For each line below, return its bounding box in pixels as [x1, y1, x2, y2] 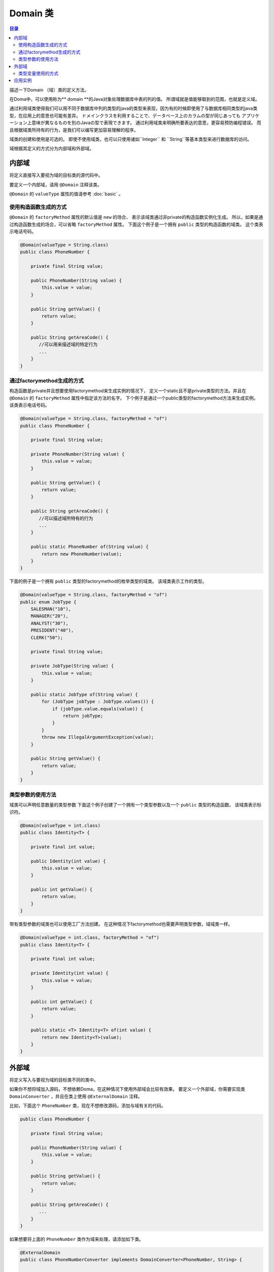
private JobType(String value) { [30, 663, 114, 669]
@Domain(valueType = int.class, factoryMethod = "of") [20, 935, 159, 941]
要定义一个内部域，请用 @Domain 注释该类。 [9, 181, 102, 188]
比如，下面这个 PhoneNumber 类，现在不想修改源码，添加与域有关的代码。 [9, 1103, 166, 1109]
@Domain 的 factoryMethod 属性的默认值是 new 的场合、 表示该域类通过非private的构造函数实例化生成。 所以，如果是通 [9, 214, 263, 220]
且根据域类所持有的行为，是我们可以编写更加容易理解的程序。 [9, 127, 139, 133]
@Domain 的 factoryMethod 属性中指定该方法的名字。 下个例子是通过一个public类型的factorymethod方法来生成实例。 [9, 395, 258, 401]
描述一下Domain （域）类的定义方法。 [9, 86, 89, 93]
